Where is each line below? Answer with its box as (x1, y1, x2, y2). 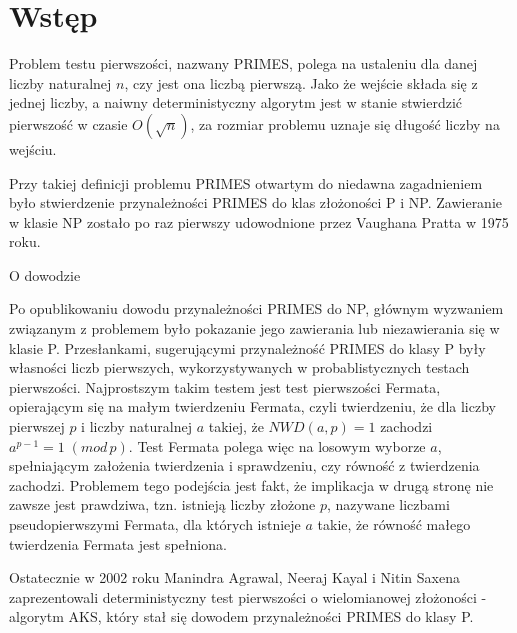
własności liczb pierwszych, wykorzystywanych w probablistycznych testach (9, 357, 470, 378)
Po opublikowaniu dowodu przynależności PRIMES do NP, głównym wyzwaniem (9, 298, 504, 319)
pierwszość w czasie (9, 113, 128, 134)
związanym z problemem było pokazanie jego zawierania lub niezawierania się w (9, 318, 500, 339)
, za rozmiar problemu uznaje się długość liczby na (190, 113, 500, 134)
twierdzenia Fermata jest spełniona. (9, 533, 227, 554)
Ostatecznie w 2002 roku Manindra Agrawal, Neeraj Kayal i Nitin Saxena (9, 567, 460, 588)
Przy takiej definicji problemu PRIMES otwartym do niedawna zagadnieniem (9, 172, 483, 193)
